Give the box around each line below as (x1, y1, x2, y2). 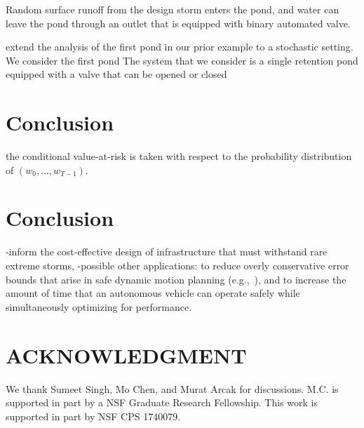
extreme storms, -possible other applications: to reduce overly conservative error (6, 258, 349, 272)
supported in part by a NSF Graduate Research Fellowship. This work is (6, 395, 318, 410)
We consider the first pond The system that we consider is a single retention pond (6, 53, 358, 67)
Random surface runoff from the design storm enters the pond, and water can (6, 2, 339, 16)
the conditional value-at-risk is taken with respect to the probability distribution (6, 149, 352, 163)
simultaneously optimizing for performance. (6, 299, 192, 314)
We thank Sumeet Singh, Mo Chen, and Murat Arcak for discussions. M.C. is (6, 381, 339, 396)
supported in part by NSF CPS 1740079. (6, 408, 181, 423)
